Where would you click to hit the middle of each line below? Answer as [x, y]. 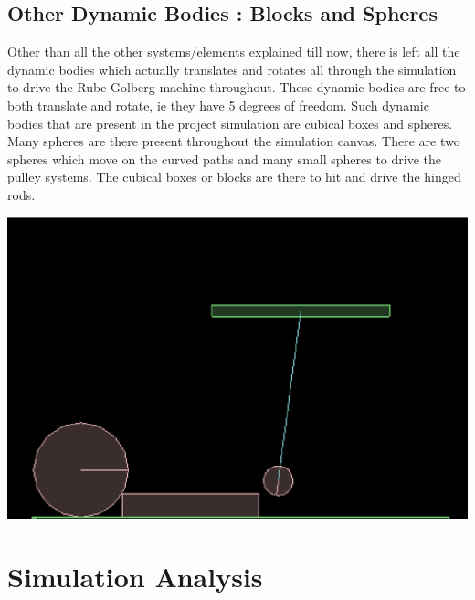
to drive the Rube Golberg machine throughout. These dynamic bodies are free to [237, 87]
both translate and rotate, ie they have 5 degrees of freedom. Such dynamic [218, 105]
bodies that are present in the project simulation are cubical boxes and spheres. [230, 123]
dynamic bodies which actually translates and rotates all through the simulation [232, 69]
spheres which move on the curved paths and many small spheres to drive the [225, 158]
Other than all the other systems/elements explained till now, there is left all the [234, 52]
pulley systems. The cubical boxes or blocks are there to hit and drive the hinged [234, 177]
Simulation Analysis [135, 576]
